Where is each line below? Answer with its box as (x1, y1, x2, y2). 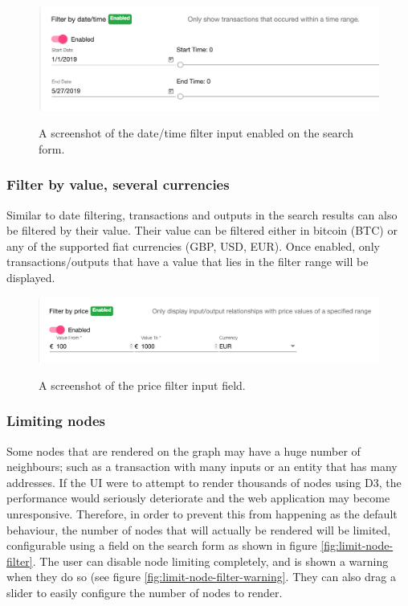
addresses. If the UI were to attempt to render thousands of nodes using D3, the (6, 473, 402, 490)
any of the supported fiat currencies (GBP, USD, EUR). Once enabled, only (6, 237, 380, 254)
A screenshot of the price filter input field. (39, 376, 246, 393)
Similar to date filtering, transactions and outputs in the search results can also (6, 206, 398, 223)
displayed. (6, 268, 55, 285)
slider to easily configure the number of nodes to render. (6, 583, 283, 600)
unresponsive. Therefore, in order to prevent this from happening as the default (6, 505, 398, 522)
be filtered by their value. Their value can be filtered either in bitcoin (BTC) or (6, 222, 398, 239)
